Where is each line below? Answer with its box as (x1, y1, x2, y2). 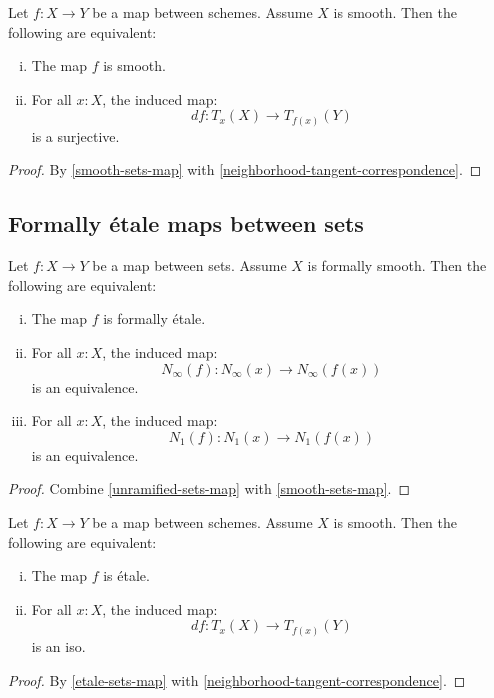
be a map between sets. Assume (92, 255, 287, 276)
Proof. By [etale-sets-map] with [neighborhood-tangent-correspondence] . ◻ (8, 669, 466, 690)
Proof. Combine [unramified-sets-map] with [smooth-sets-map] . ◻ (8, 478, 411, 499)
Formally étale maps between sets (8, 208, 364, 239)
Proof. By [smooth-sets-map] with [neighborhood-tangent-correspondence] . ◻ (8, 159, 482, 180)
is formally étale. (103, 308, 206, 329)
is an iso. (31, 635, 86, 656)
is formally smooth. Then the (307, 255, 487, 276)
